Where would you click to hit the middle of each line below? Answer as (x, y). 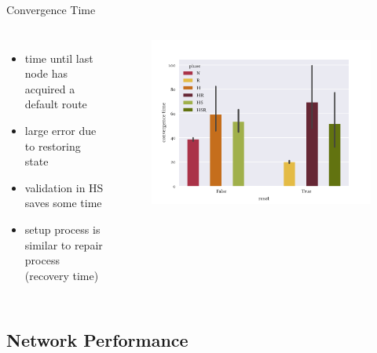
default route (56, 104)
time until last (59, 58)
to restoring (53, 146)
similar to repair (64, 244)
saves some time (63, 203)
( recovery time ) (62, 275)
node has (46, 73)
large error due (60, 130)
